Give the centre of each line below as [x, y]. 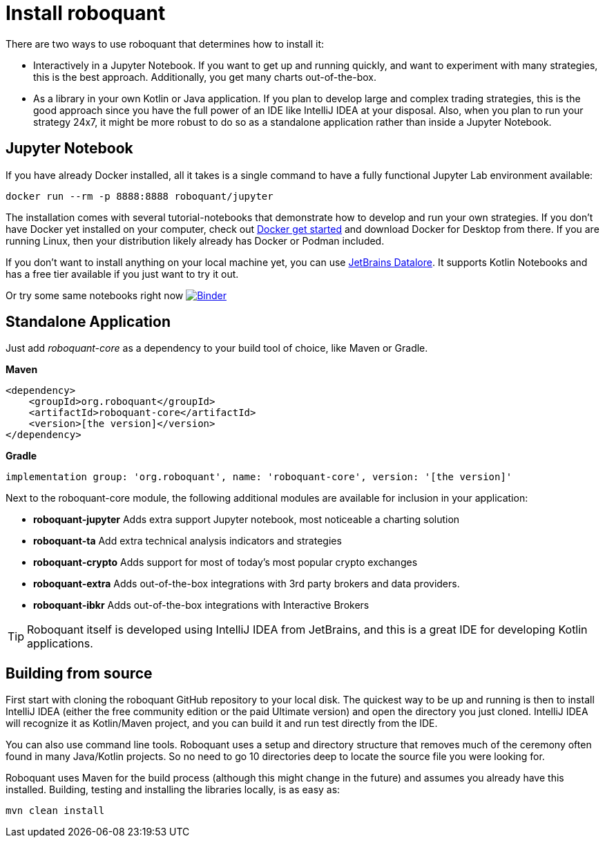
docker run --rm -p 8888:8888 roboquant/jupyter [140, 196]
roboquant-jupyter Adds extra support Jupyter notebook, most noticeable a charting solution [247, 520]
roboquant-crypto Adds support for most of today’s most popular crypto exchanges [225, 562]
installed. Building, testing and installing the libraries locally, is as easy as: [173, 790]
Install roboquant [86, 13]
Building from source [79, 673]
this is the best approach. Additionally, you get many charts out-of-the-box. [205, 77]
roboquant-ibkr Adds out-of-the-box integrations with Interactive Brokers [201, 605]
